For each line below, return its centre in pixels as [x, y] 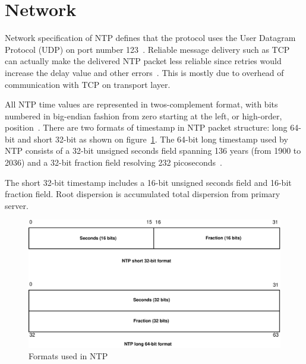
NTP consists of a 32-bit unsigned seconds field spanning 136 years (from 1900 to [153, 151]
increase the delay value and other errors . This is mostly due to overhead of [144, 72]
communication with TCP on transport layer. [88, 84]
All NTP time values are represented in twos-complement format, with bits [141, 104]
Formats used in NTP [68, 356]
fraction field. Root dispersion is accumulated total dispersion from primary [143, 194]
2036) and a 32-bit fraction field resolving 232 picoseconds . [113, 162]
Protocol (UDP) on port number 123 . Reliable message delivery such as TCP [147, 49]
